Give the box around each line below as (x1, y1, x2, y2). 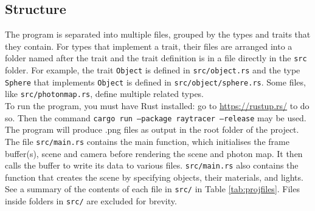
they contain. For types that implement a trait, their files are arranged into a (5, 39, 292, 52)
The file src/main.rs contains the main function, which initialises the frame (5, 135, 289, 147)
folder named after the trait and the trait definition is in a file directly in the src (5, 52, 307, 64)
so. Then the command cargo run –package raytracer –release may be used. (5, 111, 306, 124)
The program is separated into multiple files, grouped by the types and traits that (5, 28, 311, 41)
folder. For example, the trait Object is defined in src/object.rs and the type (5, 64, 300, 76)
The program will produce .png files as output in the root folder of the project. (5, 123, 299, 136)
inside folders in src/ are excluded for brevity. (5, 195, 177, 207)
